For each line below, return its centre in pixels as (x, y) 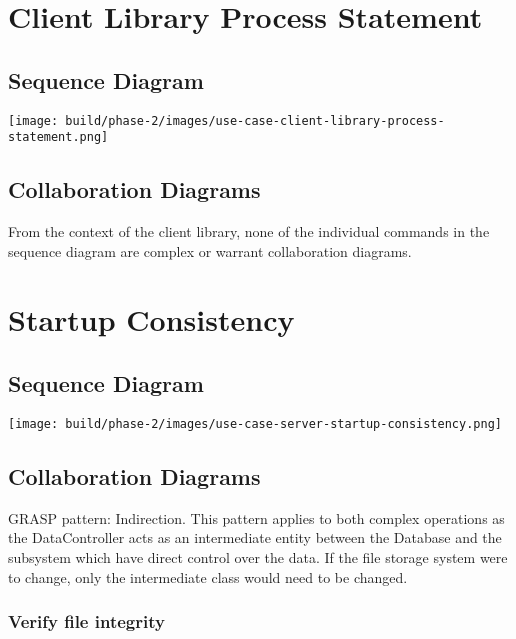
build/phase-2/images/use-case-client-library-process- (255, 120)
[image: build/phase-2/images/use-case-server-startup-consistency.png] (255, 423)
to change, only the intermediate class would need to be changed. (208, 576)
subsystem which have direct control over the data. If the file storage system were (258, 556)
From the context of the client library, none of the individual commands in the (249, 231)
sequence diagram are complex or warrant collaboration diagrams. (210, 250)
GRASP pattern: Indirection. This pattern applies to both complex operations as (256, 517)
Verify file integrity (86, 621)
